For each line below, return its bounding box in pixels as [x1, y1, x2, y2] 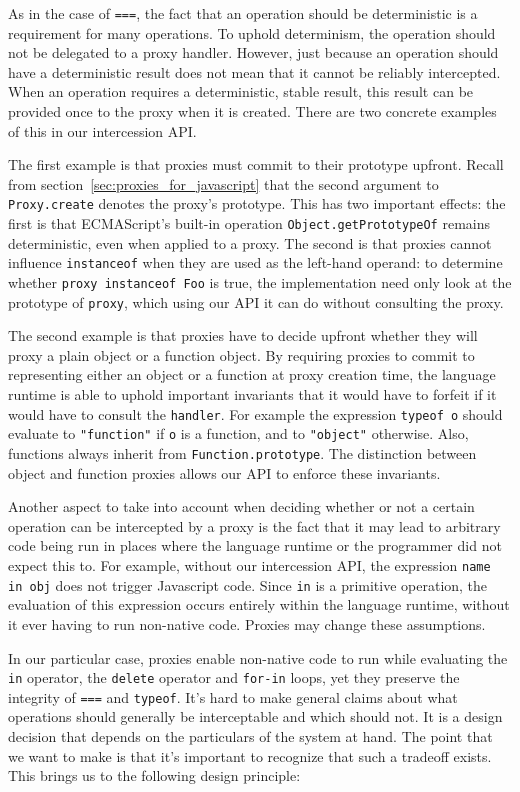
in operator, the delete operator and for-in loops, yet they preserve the [8, 667, 460, 688]
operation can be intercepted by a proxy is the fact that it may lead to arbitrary [8, 515, 501, 536]
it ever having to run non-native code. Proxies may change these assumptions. [8, 613, 486, 634]
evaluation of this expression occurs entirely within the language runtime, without [8, 594, 510, 615]
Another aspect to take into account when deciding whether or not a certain [8, 496, 475, 517]
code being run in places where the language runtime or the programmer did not [8, 535, 502, 556]
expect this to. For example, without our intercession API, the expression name [8, 555, 491, 575]
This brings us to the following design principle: [8, 765, 301, 786]
